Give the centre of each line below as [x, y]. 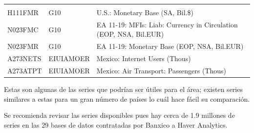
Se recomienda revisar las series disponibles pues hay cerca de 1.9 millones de [119, 115]
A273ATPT [25, 70]
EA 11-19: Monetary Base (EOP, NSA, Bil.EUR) [170, 46]
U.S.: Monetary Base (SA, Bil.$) [145, 12]
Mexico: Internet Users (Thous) [144, 58]
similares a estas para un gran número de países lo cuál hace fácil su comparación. [127, 99]
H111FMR [23, 12]
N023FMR [23, 46]
